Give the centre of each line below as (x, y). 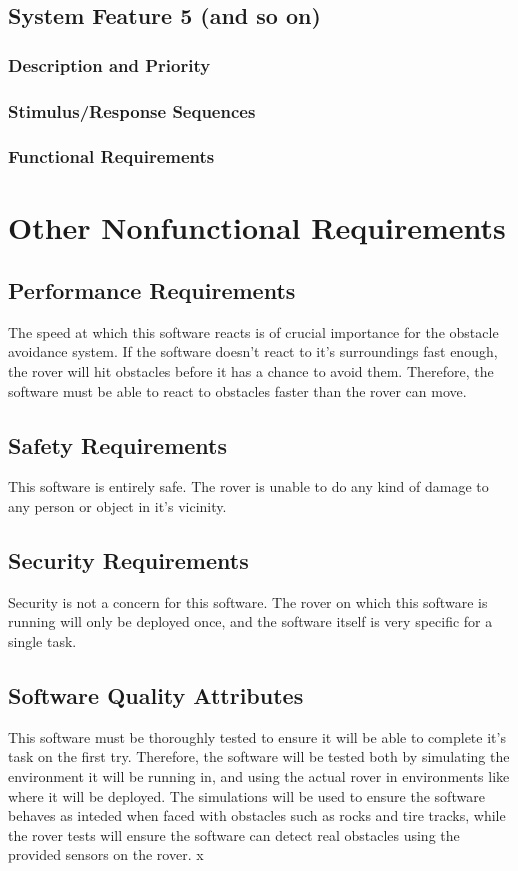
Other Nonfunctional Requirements (257, 226)
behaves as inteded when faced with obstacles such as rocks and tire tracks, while (257, 815)
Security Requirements (128, 560)
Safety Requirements (118, 444)
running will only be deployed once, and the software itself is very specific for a (250, 621)
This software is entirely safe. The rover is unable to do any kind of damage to (248, 486)
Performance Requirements (152, 290)
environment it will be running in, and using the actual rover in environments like (259, 776)
